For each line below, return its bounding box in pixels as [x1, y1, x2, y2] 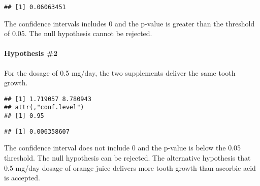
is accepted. [4, 172, 40, 183]
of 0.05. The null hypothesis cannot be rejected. [4, 28, 152, 39]
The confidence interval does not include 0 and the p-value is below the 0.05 [4, 142, 241, 153]
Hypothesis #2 [4, 48, 58, 58]
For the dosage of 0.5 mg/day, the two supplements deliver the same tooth [4, 67, 236, 78]
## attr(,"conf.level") [4, 104, 84, 111]
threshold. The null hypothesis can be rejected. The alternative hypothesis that [4, 152, 251, 163]
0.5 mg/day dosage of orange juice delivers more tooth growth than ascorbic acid [4, 162, 256, 173]
